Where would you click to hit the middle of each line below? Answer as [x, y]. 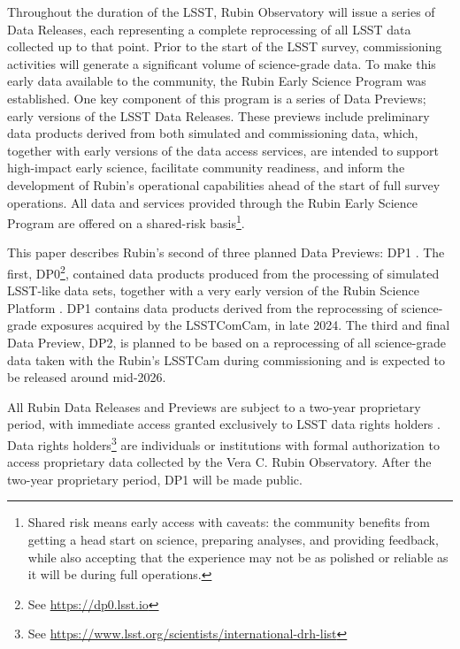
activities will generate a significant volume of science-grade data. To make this [222, 63]
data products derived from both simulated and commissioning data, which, [213, 133]
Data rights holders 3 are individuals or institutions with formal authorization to [223, 443]
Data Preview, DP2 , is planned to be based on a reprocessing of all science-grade [226, 342]
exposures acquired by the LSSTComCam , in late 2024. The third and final [245, 325]
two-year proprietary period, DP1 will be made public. [155, 479]
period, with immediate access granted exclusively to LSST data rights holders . [224, 424]
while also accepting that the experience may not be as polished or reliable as [238, 557]
